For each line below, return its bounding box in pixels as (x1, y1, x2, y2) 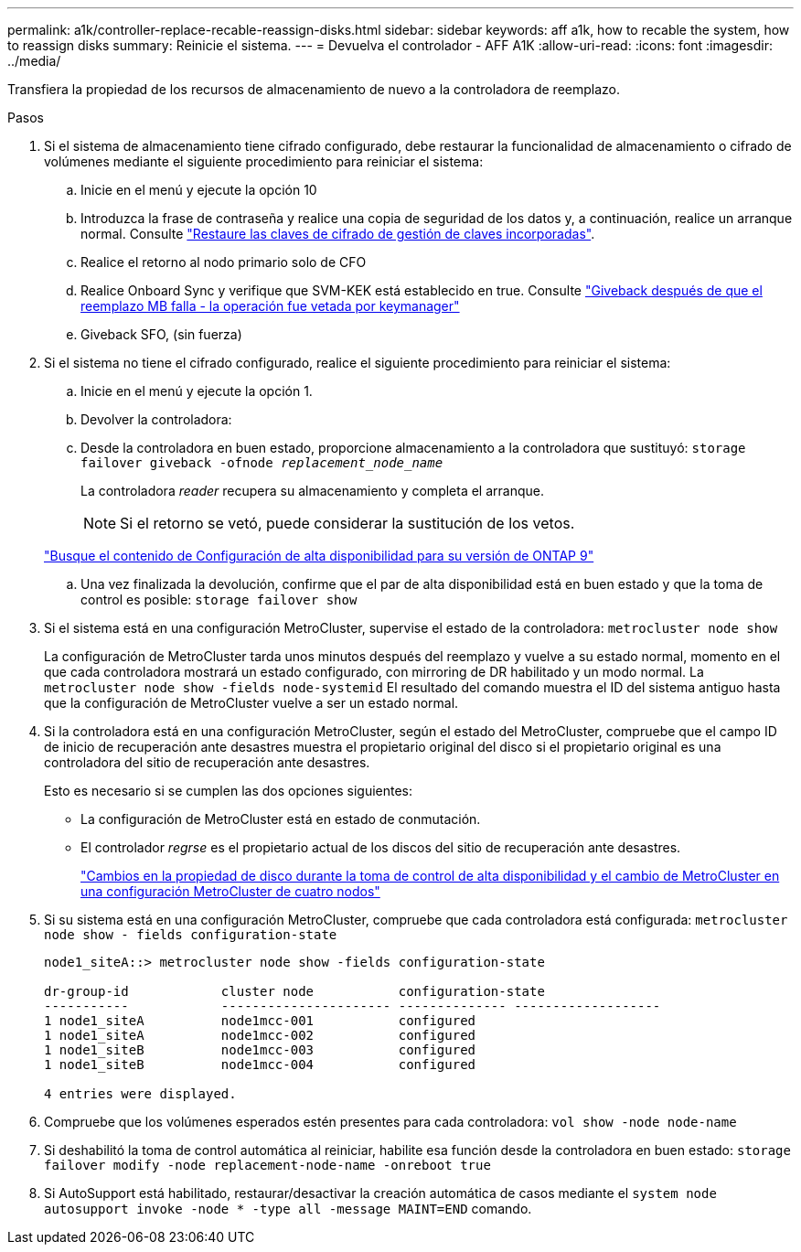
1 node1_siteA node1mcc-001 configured (44, 1013, 476, 1028)
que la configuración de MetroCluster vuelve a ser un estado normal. (44, 695, 459, 711)
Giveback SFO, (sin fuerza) (80, 326, 242, 342)
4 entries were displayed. (44, 1086, 237, 1101)
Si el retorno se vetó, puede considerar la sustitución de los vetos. (120, 514, 575, 532)
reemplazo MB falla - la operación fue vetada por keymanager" (80, 298, 460, 314)
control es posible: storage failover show (80, 592, 358, 607)
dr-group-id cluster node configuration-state (44, 984, 545, 999)
